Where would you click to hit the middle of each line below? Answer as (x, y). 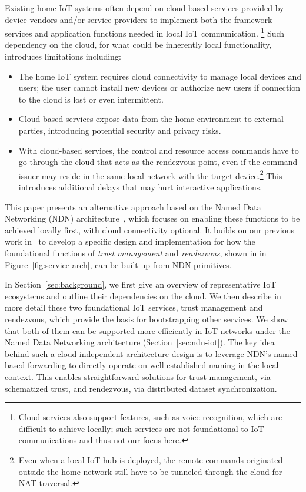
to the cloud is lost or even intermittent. (91, 99)
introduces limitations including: (63, 56)
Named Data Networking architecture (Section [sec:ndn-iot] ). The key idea (140, 342)
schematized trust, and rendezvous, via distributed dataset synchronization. (141, 388)
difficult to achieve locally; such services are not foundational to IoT (141, 428)
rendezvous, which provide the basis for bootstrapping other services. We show (147, 318)
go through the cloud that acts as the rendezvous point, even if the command (158, 162)
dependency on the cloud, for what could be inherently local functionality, (138, 44)
